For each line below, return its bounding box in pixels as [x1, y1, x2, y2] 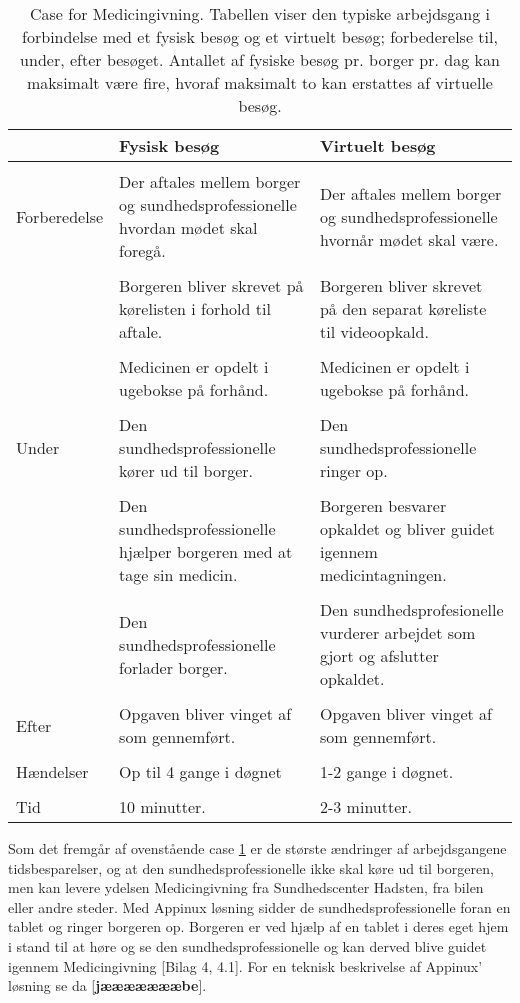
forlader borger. [119, 655, 228, 679]
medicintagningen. [319, 563, 447, 586]
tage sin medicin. [119, 563, 238, 586]
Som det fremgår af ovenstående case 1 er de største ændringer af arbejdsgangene [8, 838, 507, 858]
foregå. [119, 239, 166, 262]
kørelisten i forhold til [119, 297, 271, 320]
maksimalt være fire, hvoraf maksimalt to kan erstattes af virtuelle [27, 71, 493, 94]
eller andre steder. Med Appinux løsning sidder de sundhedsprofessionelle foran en [8, 896, 511, 917]
